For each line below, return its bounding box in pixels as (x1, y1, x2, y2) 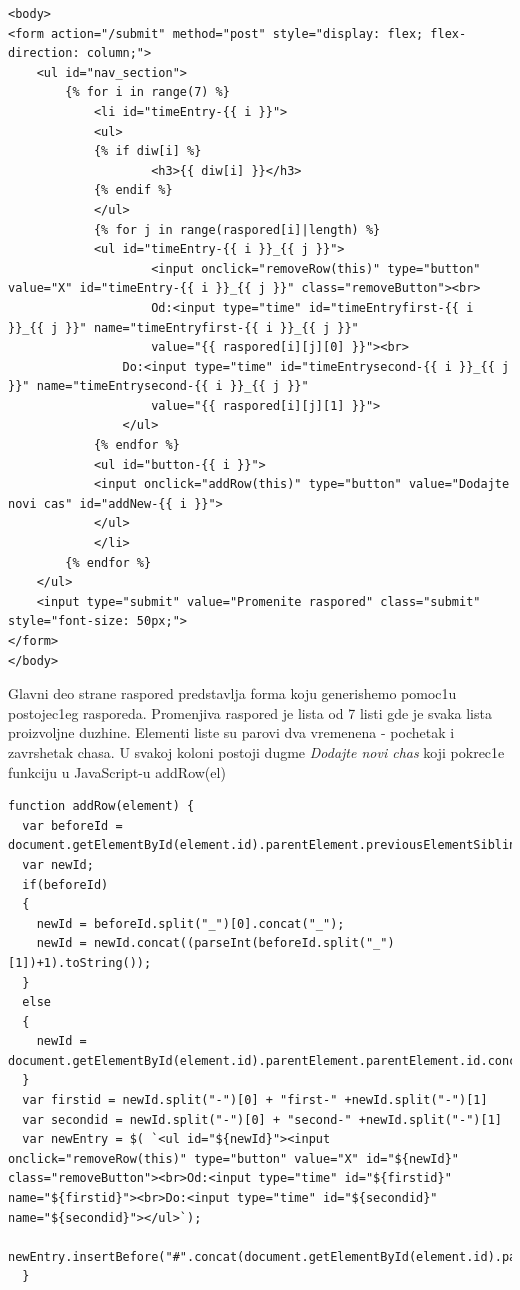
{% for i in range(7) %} (65, 85, 230, 100)
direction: (8, 46, 80, 61)
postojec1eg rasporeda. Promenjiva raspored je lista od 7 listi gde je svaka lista (8, 702, 492, 723)
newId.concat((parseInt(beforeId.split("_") (93, 936, 395, 951)
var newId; (22, 857, 94, 872)
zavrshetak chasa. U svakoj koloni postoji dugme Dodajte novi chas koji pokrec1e (8, 741, 505, 762)
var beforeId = (22, 818, 123, 833)
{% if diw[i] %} (93, 144, 202, 159)
